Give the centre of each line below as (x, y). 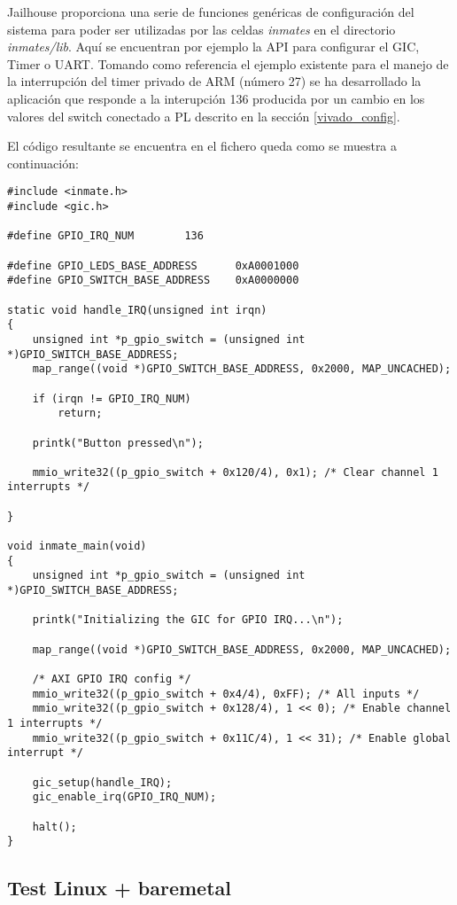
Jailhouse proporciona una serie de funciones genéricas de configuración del (211, 12)
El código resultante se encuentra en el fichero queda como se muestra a (202, 146)
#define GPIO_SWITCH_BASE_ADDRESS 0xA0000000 (153, 281)
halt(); (54, 827)
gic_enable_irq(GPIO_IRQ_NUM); (124, 797)
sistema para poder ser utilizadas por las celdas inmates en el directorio (201, 29)
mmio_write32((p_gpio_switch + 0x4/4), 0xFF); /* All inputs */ (226, 694)
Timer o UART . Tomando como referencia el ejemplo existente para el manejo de (228, 63)
